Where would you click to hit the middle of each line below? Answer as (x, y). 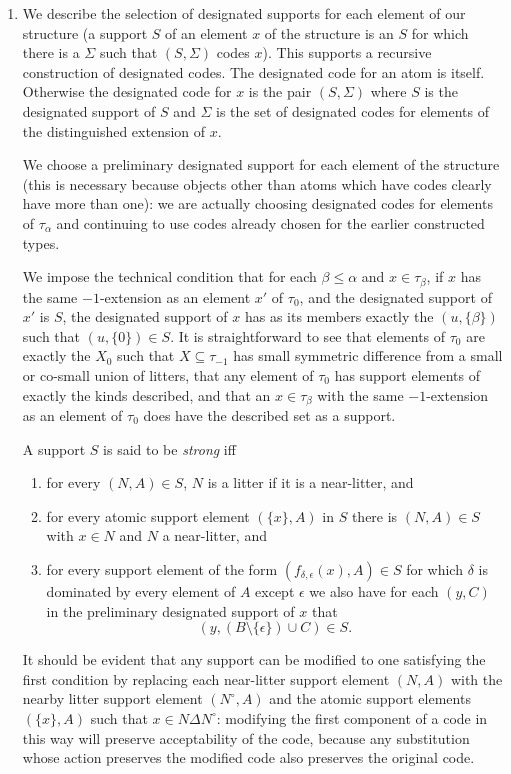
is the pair (280, 91)
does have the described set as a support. (269, 415)
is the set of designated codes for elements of (352, 110)
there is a (51, 52)
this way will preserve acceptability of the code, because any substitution (246, 737)
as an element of (72, 415)
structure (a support (85, 32)
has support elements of (407, 374)
